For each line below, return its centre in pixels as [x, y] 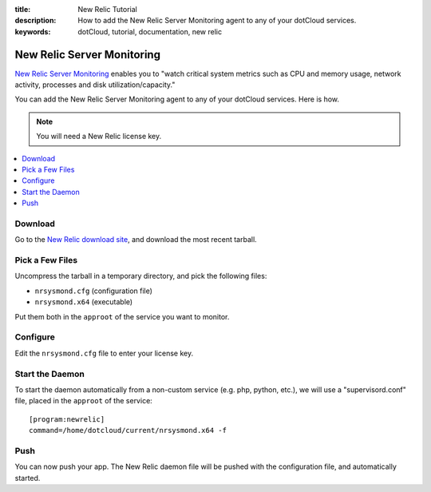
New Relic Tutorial [107, 9]
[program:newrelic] [67, 419]
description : [36, 21]
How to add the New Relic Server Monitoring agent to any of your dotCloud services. [217, 21]
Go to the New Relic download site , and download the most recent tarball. [136, 240]
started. [28, 478]
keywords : [33, 31]
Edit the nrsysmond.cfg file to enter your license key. [104, 353]
